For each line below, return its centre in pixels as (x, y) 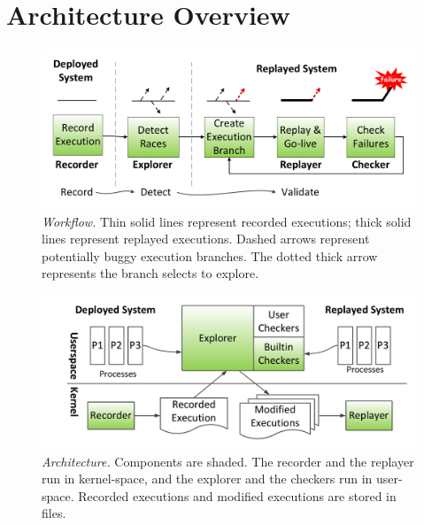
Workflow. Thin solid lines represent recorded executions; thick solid (227, 221)
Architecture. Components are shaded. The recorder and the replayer (228, 461)
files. (54, 513)
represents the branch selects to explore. (150, 273)
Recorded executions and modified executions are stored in (237, 495)
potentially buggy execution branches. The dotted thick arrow (210, 255)
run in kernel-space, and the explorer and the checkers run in (207, 479)
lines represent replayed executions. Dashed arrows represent (206, 239)
